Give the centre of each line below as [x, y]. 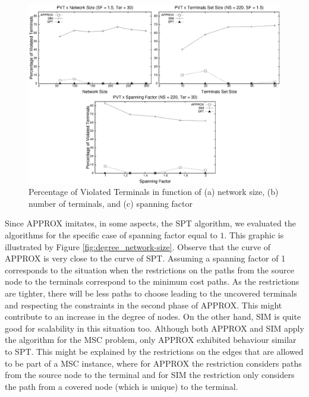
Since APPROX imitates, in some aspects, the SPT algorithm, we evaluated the [150, 223]
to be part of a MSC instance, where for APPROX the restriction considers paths [153, 363]
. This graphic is [254, 234]
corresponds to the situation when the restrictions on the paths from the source [149, 270]
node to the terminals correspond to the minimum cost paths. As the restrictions [152, 281]
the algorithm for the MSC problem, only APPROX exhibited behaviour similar [151, 340]
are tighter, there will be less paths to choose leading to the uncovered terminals [151, 293]
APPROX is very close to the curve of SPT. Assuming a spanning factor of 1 [145, 258]
